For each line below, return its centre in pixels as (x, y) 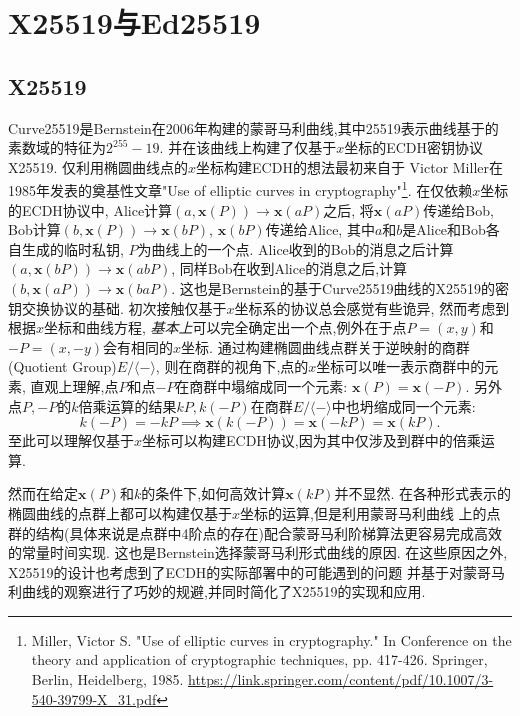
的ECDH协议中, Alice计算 (90, 209)
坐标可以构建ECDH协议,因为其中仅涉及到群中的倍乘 (311, 440)
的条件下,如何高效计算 (213, 493)
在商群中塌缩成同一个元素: (261, 385)
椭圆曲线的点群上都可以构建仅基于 (120, 512)
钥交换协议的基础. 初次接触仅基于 (117, 307)
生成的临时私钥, (72, 248)
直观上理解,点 (74, 385)
